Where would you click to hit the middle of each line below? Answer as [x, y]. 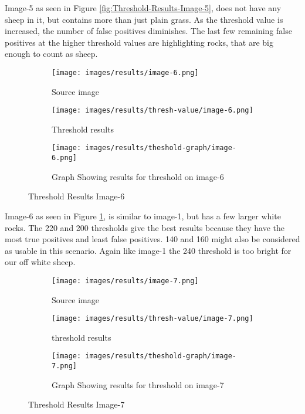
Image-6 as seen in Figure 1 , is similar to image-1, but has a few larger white [143, 216]
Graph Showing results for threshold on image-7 [138, 384]
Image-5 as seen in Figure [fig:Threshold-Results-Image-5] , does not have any [143, 8]
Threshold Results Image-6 [77, 196]
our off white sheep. [40, 262]
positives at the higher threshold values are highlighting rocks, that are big [139, 42]
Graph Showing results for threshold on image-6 [138, 176]
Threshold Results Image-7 [77, 404]
